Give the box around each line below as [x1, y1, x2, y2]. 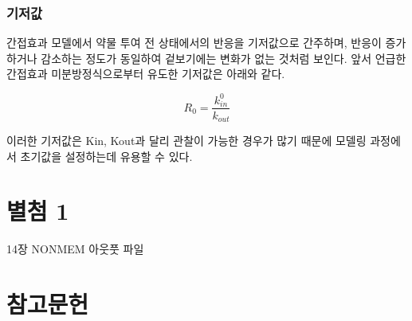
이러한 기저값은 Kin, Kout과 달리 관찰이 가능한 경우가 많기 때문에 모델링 [6, 132, 367, 149]
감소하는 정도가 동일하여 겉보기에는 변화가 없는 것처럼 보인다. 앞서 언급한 [41, 49, 406, 66]
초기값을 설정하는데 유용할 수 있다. [20, 147, 193, 164]
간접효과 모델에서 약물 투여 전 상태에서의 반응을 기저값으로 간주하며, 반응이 [6, 34, 382, 51]
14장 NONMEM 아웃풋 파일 [6, 241, 144, 257]
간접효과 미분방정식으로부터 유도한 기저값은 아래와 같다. [6, 65, 285, 82]
